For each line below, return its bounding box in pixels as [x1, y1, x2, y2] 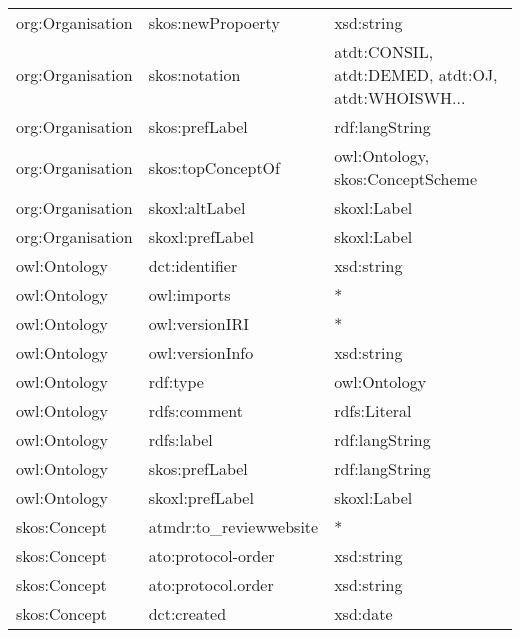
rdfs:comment [148, 399, 244, 422]
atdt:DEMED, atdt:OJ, [334, 63, 498, 86]
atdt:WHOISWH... [334, 86, 466, 109]
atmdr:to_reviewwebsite [148, 515, 319, 538]
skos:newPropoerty [148, 11, 280, 34]
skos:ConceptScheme [334, 167, 477, 190]
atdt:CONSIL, [334, 40, 434, 63]
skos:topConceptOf [148, 155, 280, 179]
